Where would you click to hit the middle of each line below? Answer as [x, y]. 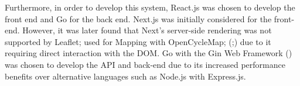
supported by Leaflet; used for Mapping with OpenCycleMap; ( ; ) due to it [138, 41]
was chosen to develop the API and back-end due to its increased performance [145, 64]
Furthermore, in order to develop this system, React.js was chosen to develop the [150, 7]
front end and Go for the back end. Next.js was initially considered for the [138, 18]
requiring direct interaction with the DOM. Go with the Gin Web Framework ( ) [149, 53]
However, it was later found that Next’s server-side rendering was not [147, 30]
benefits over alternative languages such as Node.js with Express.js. [125, 76]
